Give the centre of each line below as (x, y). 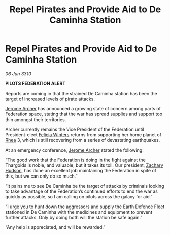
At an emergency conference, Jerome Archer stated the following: (74, 150)
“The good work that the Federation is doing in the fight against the (75, 160)
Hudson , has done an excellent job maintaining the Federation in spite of (81, 170)
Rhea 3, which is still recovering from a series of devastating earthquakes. (83, 140)
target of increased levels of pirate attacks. (50, 99)
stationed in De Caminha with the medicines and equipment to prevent (79, 212)
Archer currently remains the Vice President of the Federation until (75, 129)
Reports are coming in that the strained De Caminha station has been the (81, 93)
